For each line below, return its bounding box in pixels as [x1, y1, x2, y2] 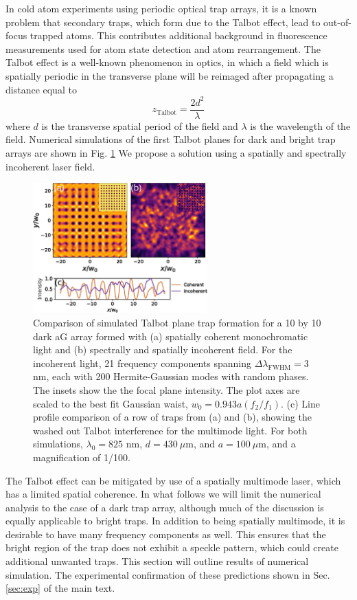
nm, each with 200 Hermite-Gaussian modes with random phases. [33, 369, 309, 384]
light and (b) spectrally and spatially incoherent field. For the [33, 342, 292, 357]
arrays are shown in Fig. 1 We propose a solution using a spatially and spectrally [5, 145, 347, 159]
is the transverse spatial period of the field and [41, 118, 238, 133]
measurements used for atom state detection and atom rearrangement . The [5, 41, 321, 56]
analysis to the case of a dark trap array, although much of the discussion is [5, 500, 324, 514]
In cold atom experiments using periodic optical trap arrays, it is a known [5, 1, 317, 15]
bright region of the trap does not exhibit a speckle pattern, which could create [5, 540, 338, 555]
